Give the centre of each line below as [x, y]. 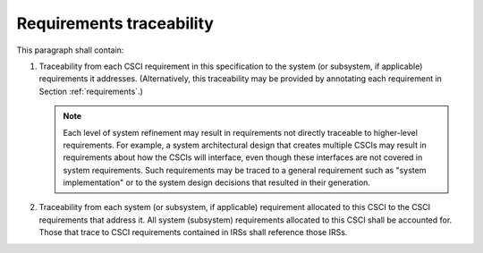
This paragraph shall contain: [70, 50]
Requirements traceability [115, 23]
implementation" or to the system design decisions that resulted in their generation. [217, 182]
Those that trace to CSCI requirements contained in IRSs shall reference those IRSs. [193, 232]
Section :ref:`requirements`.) [91, 91]
